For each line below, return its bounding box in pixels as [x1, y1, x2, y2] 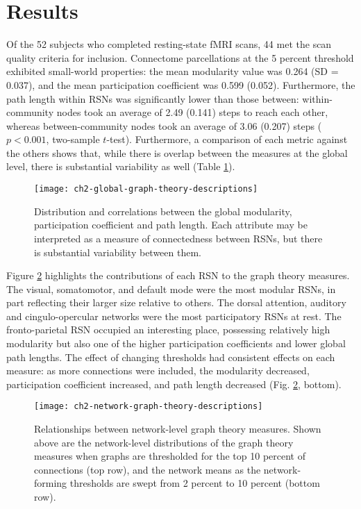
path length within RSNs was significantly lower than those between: [6, 91, 299, 106]
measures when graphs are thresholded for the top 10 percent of [34, 449, 305, 463]
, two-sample [46, 132, 100, 147]
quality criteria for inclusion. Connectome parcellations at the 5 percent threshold [6, 50, 354, 65]
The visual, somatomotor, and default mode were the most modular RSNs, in [6, 281, 336, 296]
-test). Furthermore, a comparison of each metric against [106, 132, 348, 147]
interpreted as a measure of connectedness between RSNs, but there [34, 231, 323, 245]
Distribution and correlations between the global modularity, [34, 203, 292, 218]
